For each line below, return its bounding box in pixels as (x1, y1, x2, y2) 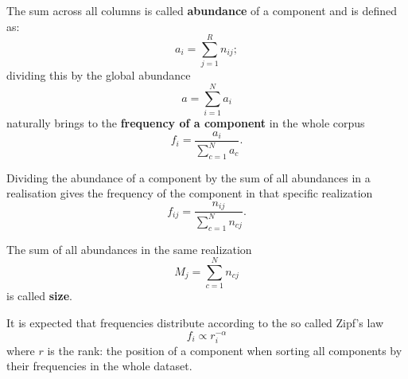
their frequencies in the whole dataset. (6, 358, 192, 374)
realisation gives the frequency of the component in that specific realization (6, 185, 373, 201)
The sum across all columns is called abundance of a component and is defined (6, 2, 398, 18)
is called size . (6, 287, 72, 304)
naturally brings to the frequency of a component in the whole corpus (6, 115, 365, 131)
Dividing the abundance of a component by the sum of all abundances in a (6, 169, 371, 186)
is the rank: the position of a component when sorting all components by (47, 342, 402, 358)
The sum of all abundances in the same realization (6, 240, 252, 257)
